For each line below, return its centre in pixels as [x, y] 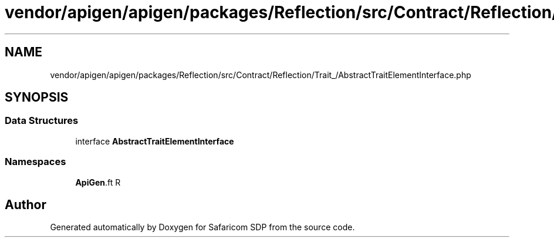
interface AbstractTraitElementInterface [155, 141]
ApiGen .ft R [98, 182]
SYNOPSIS [37, 98]
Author [26, 204]
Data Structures [42, 121]
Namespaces [36, 162]
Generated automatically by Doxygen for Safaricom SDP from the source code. [202, 227]
